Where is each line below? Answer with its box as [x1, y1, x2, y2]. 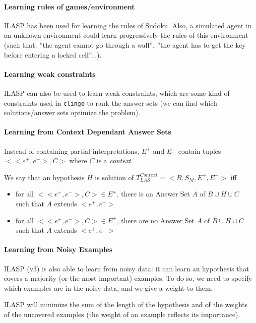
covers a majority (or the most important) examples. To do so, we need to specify [4, 273, 253, 283]
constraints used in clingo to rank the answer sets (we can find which [4, 97, 217, 108]
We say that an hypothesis [4, 172, 85, 182]
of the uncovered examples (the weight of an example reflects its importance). [4, 309, 240, 319]
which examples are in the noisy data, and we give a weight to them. [4, 282, 213, 293]
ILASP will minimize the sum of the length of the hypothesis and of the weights [4, 299, 248, 310]
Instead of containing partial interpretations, [4, 145, 139, 156]
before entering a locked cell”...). [4, 49, 102, 60]
